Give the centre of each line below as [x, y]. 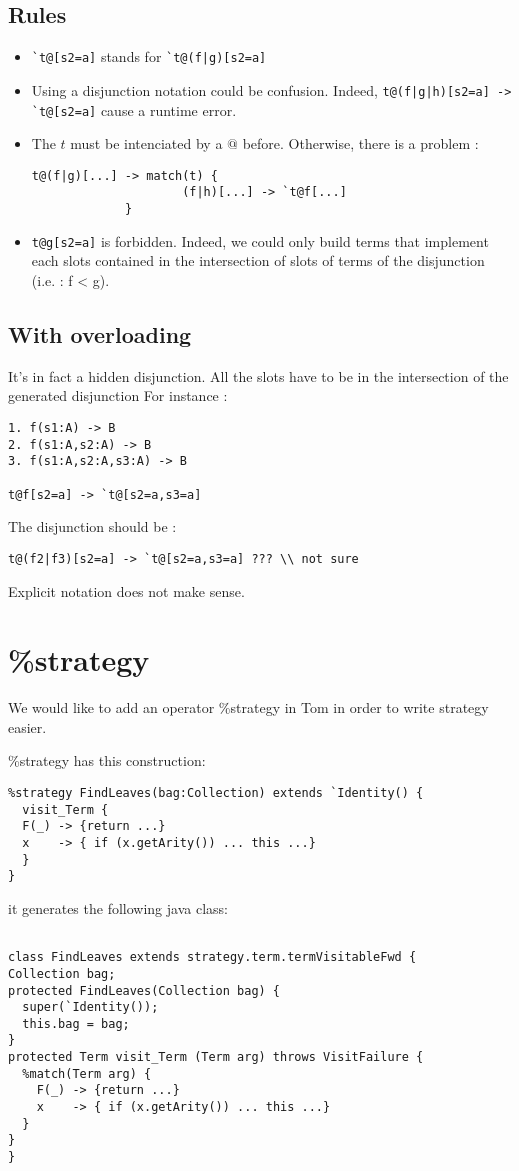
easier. [27, 726]
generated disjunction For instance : [118, 395]
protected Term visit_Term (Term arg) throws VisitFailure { [216, 1057]
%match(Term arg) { [87, 1073]
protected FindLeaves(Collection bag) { [144, 990]
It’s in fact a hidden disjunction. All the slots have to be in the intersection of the [258, 375]
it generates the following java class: [118, 907]
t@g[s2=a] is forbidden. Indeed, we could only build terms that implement [260, 240]
